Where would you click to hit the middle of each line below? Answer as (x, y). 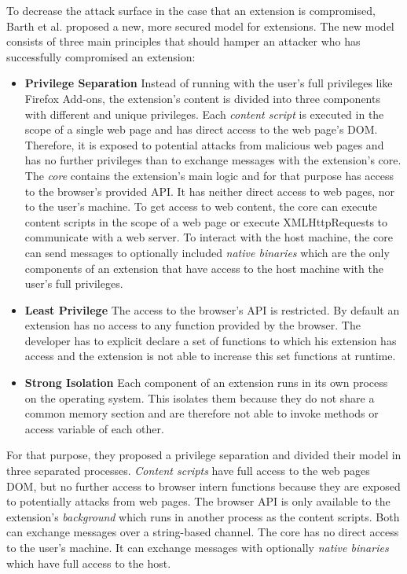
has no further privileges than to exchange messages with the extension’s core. (213, 160)
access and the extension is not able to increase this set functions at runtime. (210, 356)
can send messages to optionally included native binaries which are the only (207, 252)
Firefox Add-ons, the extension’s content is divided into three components (202, 98)
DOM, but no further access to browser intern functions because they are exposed (203, 486)
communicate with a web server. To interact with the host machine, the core (209, 237)
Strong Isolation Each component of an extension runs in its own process (206, 383)
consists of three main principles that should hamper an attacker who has (183, 41)
